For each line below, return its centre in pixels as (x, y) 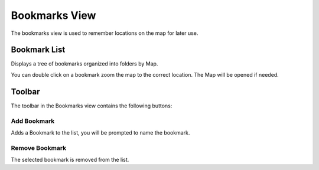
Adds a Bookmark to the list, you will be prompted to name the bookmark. (100, 132)
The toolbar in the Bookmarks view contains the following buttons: (92, 106)
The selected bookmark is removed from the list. (70, 160)
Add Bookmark (33, 121)
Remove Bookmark (39, 148)
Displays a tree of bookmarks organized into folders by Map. (84, 64)
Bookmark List (38, 50)
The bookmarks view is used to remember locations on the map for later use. (105, 33)
